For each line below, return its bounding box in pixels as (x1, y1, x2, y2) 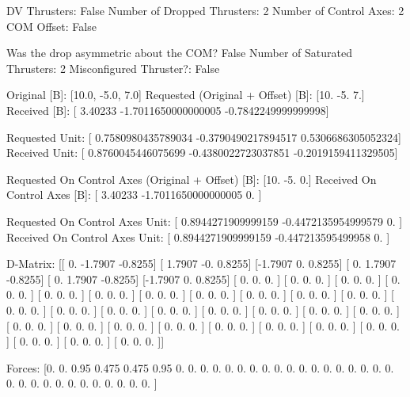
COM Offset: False (6, 17, 97, 34)
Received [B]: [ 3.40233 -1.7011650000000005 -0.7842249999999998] (6, 101, 329, 118)
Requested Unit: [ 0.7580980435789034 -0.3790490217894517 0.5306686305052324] (6, 128, 401, 145)
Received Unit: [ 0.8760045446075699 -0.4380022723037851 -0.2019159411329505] (6, 144, 398, 161)
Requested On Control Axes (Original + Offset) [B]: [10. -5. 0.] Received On (6, 170, 377, 187)
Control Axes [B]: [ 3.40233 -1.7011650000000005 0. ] (6, 186, 262, 203)
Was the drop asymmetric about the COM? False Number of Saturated (6, 44, 352, 61)
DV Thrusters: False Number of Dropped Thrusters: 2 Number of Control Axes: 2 (6, 2, 404, 18)
